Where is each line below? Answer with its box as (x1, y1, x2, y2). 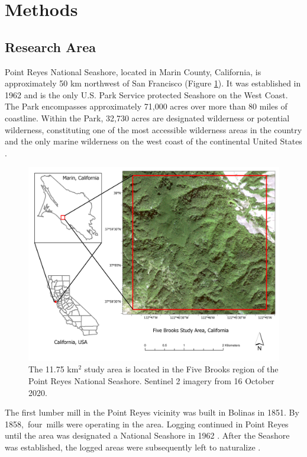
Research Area (5, 37, 96, 56)
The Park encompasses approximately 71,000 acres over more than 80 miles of (5, 100, 287, 112)
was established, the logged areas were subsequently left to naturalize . (5, 441, 261, 453)
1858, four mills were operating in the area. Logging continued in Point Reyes (5, 417, 289, 430)
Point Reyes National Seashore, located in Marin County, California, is (5, 65, 261, 78)
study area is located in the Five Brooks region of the (84, 363, 279, 375)
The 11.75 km (28, 363, 79, 375)
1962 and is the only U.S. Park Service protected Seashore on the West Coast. (5, 88, 288, 101)
